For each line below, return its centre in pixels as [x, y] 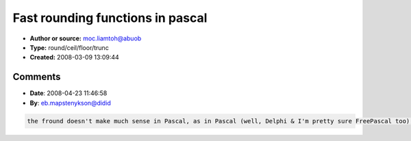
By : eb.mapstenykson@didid [70, 103]
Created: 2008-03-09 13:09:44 [74, 57]
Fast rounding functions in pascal [110, 18]
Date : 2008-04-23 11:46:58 [68, 93]
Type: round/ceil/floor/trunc [69, 47]
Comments [37, 77]
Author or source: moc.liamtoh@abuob [86, 38]
